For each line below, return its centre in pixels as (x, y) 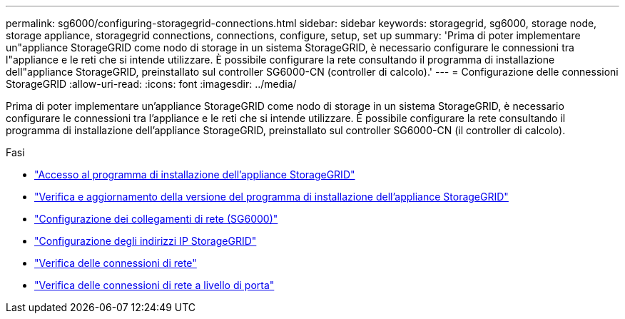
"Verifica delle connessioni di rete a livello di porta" (154, 285)
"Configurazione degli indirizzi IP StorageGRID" (146, 241)
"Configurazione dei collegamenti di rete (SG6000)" (156, 219)
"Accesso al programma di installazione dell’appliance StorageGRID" (195, 174)
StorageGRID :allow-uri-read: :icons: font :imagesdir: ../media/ (151, 84)
